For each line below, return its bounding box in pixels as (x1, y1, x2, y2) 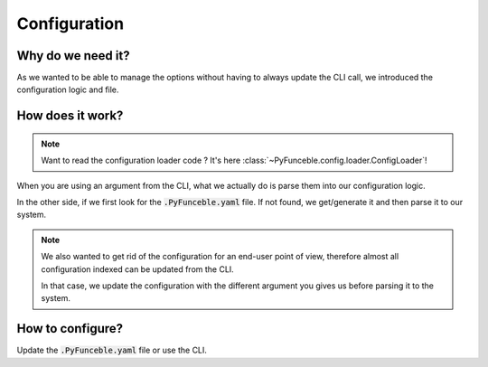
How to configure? (16, 321, 124, 336)
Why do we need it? (16, 48, 130, 63)
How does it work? (16, 108, 124, 124)
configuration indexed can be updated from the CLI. (41, 263, 234, 275)
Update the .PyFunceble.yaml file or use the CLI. (16, 344, 208, 356)
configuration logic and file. (16, 84, 119, 95)
